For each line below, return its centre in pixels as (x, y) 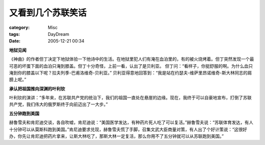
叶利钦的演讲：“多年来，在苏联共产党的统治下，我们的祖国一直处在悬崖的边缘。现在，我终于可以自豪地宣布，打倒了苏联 (131, 97)
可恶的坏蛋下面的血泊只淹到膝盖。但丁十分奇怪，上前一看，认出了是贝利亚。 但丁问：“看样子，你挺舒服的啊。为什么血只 (131, 66)
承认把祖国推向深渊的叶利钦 (37, 89)
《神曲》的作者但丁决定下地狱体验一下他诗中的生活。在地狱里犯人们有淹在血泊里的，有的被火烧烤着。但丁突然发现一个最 (132, 59)
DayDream (59, 34)
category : (19, 27)
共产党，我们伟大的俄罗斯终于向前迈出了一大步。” (58, 104)
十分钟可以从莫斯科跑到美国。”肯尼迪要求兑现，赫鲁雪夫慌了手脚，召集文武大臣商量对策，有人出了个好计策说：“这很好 (128, 129)
